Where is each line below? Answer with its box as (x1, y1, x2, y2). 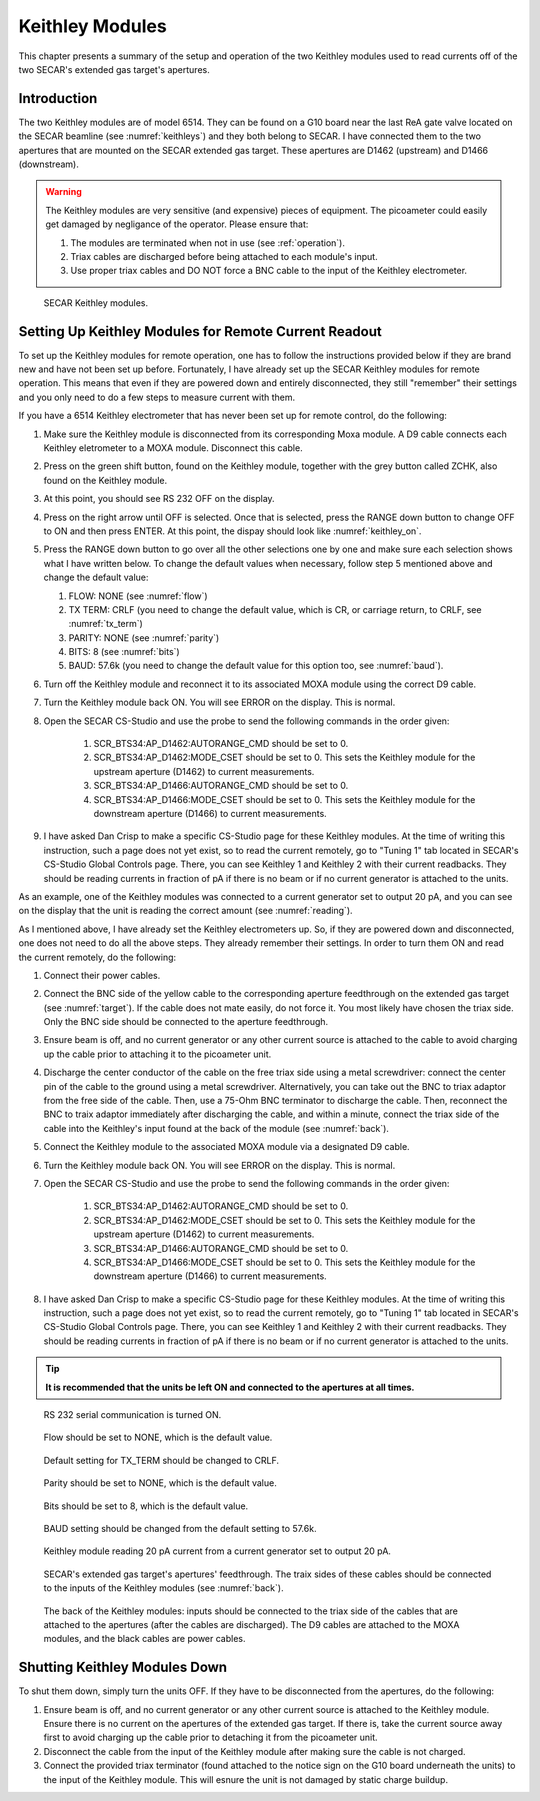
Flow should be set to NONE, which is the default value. (43, 1431, 273, 1444)
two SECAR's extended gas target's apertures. (18, 63, 210, 75)
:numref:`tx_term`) (68, 618, 144, 630)
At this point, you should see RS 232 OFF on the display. (43, 493, 275, 505)
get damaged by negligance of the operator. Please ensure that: (45, 218, 309, 230)
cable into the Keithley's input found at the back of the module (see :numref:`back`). (43, 1122, 390, 1134)
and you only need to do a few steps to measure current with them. (18, 391, 296, 403)
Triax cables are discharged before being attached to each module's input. (70, 250, 379, 262)
